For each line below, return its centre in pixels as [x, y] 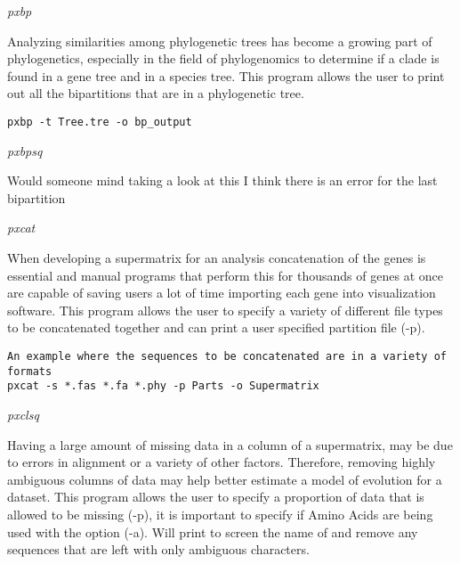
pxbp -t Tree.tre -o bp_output [100, 122]
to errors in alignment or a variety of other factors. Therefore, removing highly [222, 462]
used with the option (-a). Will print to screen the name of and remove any [213, 531]
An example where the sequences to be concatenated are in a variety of [227, 356]
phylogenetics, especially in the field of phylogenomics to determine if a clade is [223, 58]
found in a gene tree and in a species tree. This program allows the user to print [226, 75]
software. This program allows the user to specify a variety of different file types [225, 310]
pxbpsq [25, 150]
